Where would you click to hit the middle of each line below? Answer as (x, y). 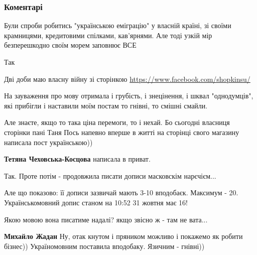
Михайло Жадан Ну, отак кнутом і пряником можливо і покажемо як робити (123, 236)
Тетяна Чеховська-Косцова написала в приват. (77, 159)
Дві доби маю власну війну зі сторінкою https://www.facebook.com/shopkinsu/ (127, 79)
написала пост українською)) (48, 142)
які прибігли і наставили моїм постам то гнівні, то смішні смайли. (106, 105)
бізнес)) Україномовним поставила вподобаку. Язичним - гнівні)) (104, 246)
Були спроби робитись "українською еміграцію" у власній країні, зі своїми (118, 25)
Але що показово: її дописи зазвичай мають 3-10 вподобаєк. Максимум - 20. (121, 193)
